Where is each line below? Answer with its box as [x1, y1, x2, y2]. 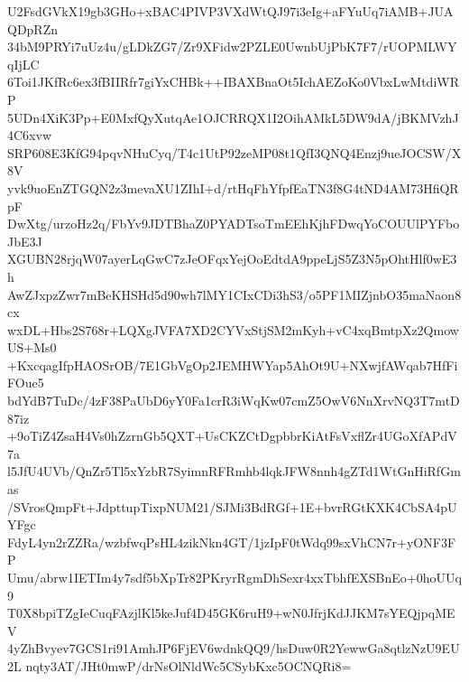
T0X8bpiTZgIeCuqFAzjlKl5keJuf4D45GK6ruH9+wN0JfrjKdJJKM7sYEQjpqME [7, 603, 455, 622]
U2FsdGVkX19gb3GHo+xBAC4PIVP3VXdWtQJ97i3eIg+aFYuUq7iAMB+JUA [7, 2, 454, 20]
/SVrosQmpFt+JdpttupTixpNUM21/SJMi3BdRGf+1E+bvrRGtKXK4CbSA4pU [7, 497, 457, 516]
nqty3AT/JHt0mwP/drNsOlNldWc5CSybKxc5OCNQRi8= [25, 656, 352, 675]
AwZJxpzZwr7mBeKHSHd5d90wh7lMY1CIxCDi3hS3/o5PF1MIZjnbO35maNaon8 [7, 285, 462, 304]
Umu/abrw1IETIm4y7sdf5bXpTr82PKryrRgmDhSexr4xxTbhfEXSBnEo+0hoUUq [7, 568, 462, 586]
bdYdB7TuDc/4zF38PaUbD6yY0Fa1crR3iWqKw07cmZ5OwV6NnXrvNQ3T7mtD [7, 391, 460, 410]
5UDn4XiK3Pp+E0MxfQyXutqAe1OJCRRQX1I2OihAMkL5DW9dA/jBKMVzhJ [7, 107, 459, 126]
